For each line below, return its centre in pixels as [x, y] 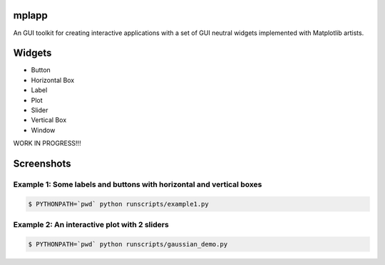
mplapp [30, 15]
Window [43, 130]
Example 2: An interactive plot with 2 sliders [91, 225]
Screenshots [42, 163]
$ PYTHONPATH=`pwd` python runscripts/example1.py [119, 204]
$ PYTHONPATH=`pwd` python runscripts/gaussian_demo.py [128, 244]
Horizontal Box [53, 80]
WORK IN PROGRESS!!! [47, 144]
